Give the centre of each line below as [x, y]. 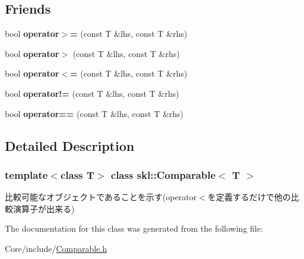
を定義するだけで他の [249, 197]
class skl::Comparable [163, 174]
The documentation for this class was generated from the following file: [134, 228]
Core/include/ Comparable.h [56, 248]
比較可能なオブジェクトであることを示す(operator [101, 197]
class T [77, 174]
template [26, 174]
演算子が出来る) [44, 208]
